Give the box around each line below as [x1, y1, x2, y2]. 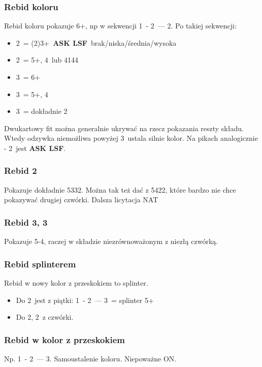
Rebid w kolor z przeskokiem [4, 333, 125, 346]
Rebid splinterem [4, 257, 76, 270]
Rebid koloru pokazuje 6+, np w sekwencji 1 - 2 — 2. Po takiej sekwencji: [4, 20, 237, 31]
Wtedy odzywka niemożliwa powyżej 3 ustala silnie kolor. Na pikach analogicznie [4, 133, 258, 143]
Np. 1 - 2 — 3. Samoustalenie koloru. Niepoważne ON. [4, 353, 177, 363]
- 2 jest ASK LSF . [4, 142, 66, 153]
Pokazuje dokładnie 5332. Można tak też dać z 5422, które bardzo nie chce [4, 184, 236, 195]
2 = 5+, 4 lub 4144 [16, 54, 78, 65]
